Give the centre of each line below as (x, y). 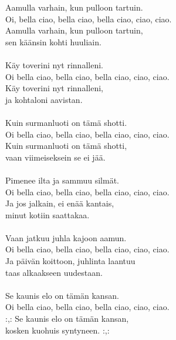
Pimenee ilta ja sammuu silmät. (62, 180)
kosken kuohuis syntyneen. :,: (57, 330)
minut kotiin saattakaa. (48, 214)
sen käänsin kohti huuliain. (53, 41)
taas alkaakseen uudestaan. (54, 272)
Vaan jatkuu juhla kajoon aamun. (66, 237)
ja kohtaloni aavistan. (44, 99)
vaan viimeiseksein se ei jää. (55, 157)
